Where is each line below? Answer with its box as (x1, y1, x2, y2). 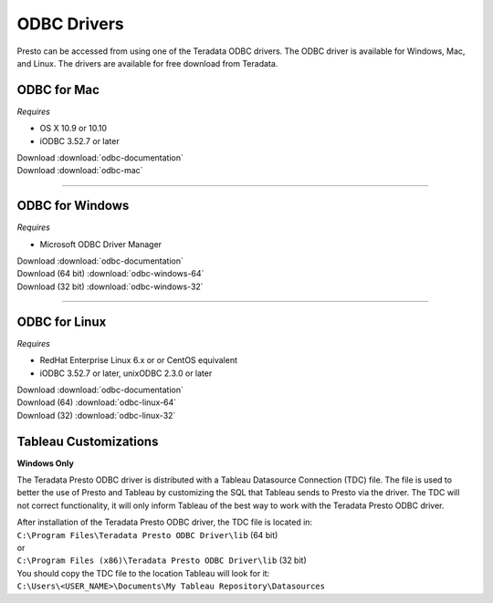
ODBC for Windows (16, 198, 130, 213)
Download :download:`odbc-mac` (16, 165, 143, 176)
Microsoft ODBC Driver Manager (39, 238, 163, 250)
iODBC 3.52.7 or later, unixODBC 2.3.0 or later (39, 368, 213, 379)
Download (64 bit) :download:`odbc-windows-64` (16, 268, 205, 279)
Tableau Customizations (16, 433, 159, 449)
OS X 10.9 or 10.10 (39, 123, 107, 134)
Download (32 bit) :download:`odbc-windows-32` (16, 281, 205, 292)
